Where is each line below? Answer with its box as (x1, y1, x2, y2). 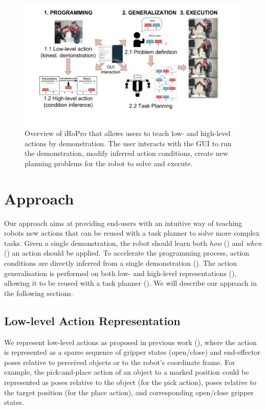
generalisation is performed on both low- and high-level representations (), (4, 267, 237, 278)
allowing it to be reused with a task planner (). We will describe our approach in (4, 278, 257, 288)
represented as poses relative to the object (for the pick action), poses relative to (4, 376, 256, 387)
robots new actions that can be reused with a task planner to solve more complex (4, 228, 260, 238)
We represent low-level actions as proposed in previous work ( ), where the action (4, 336, 257, 347)
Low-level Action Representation (4, 312, 181, 328)
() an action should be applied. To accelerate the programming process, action (4, 247, 250, 258)
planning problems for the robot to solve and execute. (25, 157, 193, 168)
